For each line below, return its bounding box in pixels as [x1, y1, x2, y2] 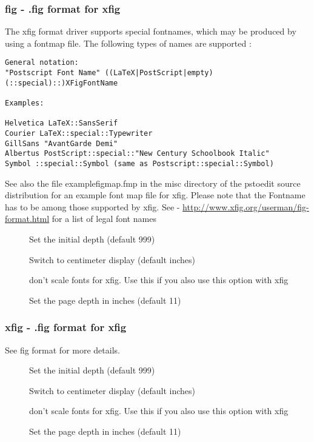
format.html [5, 212, 50, 225]
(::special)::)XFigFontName [5, 78, 118, 87]
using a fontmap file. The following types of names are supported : [5, 36, 252, 49]
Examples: [5, 99, 44, 108]
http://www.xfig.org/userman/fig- [182, 200, 309, 213]
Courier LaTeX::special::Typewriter [5, 129, 153, 138]
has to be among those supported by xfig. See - [5, 200, 180, 213]
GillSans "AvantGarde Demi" [5, 139, 118, 148]
